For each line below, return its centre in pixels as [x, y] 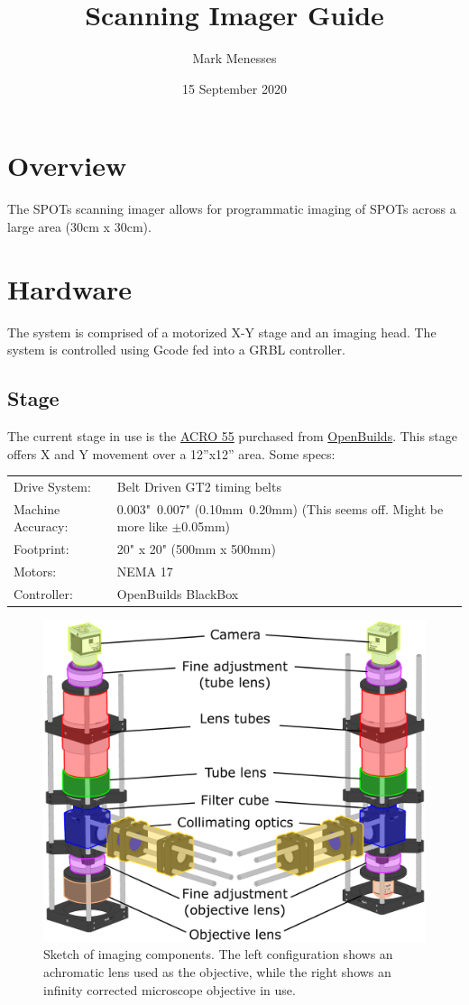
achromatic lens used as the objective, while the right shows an [217, 972]
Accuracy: [41, 526]
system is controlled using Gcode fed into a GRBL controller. [176, 350]
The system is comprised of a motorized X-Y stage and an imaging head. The [222, 332]
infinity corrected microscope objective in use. [170, 989]
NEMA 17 [145, 572]
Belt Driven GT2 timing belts [199, 486]
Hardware [70, 288]
